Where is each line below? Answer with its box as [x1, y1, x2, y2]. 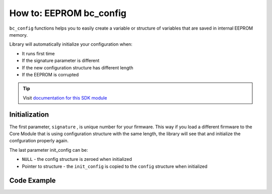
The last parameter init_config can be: [9, 147, 88, 153]
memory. [9, 32, 28, 38]
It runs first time [22, 50, 55, 56]
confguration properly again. [9, 138, 69, 144]
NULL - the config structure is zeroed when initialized [22, 156, 132, 162]
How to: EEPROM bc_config [9, 8, 127, 19]
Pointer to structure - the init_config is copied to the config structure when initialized [22, 163, 208, 169]
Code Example [9, 176, 56, 185]
